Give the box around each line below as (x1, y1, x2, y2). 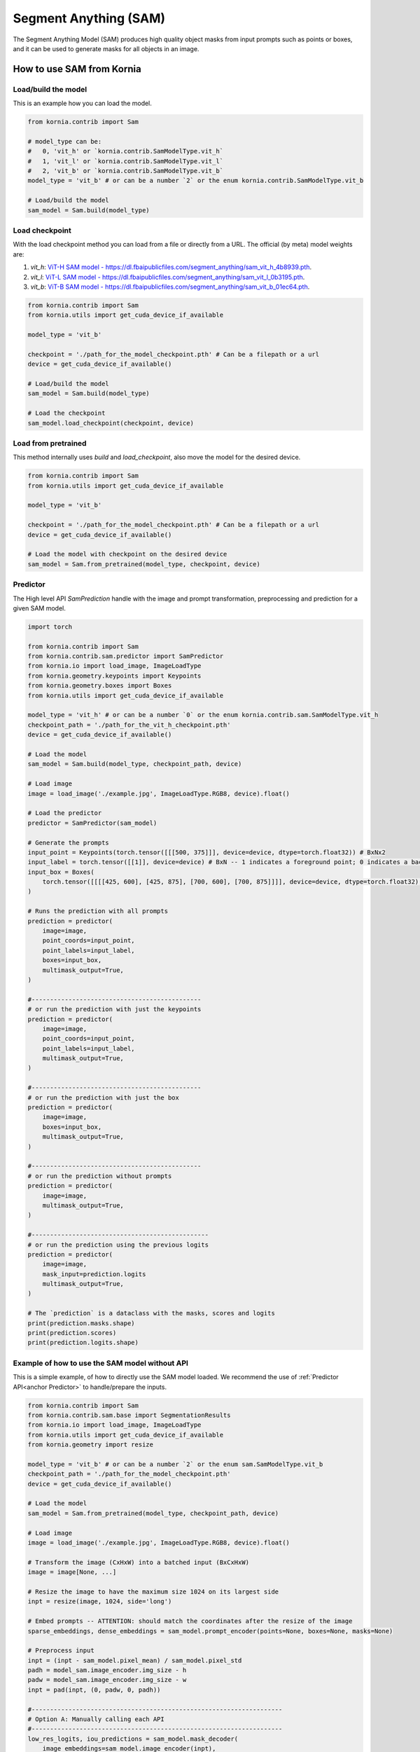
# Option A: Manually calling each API (27, 1716, 164, 1723)
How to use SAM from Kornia (13, 63, 141, 75)
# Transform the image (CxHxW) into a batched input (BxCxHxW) (27, 1558, 250, 1566)
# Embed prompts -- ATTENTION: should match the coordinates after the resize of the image (27, 1617, 353, 1625)
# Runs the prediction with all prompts (27, 908, 168, 915)
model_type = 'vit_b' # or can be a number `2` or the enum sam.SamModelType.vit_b (27, 1460, 323, 1468)
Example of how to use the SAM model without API (13, 1358, 189, 1368)
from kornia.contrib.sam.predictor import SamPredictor (27, 652, 224, 660)
